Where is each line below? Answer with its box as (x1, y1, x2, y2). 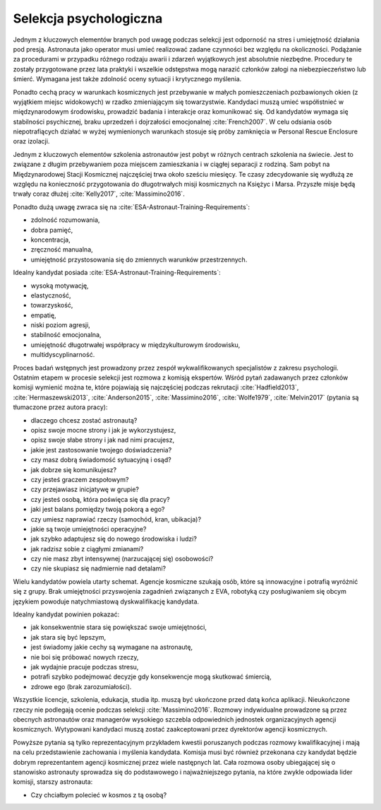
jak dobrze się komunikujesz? (30, 465, 116, 474)
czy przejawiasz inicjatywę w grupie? (30, 485, 140, 494)
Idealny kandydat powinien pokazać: (13, 610, 120, 618)
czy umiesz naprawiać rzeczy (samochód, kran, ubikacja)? (30, 515, 201, 523)
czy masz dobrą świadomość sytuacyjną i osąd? (30, 456, 172, 464)
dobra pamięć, (30, 225, 73, 234)
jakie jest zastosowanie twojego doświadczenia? (30, 445, 172, 454)
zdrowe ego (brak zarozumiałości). (30, 682, 132, 691)
